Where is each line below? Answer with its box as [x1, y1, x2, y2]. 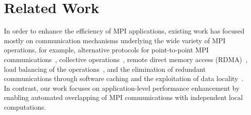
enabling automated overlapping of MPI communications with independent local [4, 92, 243, 102]
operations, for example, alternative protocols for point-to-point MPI [4, 45, 209, 55]
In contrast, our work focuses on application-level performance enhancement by [4, 82, 240, 93]
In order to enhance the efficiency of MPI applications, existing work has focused [4, 26, 245, 36]
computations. [4, 101, 46, 112]
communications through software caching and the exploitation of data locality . [4, 73, 244, 83]
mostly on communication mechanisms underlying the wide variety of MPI [4, 35, 226, 45]
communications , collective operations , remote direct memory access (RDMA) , [4, 54, 248, 64]
